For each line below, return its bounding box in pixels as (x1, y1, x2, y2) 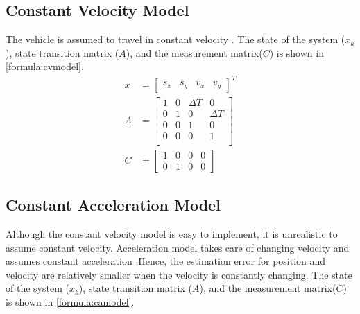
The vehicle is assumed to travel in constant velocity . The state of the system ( (6, 32, 345, 46)
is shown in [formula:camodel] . (6, 294, 135, 308)
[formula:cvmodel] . (6, 59, 84, 73)
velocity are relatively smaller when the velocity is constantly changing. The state (6, 267, 352, 281)
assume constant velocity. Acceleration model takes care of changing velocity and (6, 240, 350, 254)
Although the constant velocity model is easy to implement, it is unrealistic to (6, 226, 338, 241)
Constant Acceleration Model (6, 194, 221, 216)
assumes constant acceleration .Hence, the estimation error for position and (6, 254, 326, 268)
